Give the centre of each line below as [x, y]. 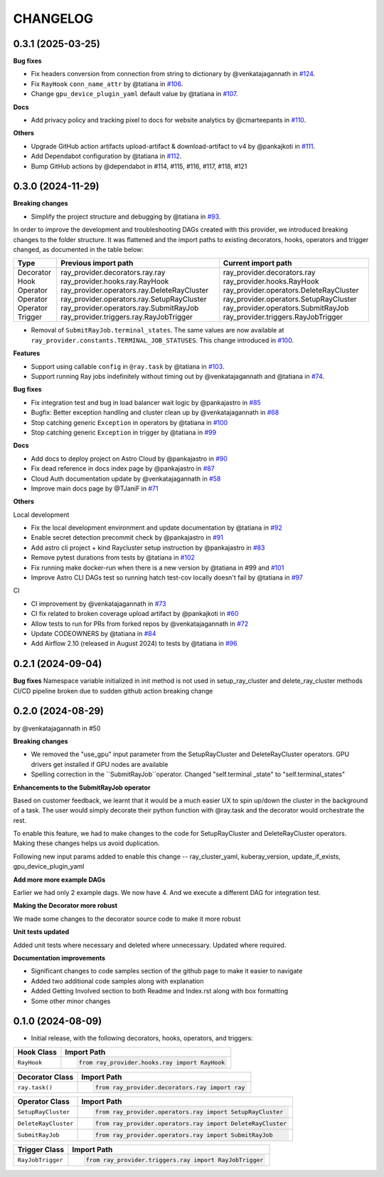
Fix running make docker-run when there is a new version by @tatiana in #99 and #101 [158, 567]
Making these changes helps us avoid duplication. [86, 843]
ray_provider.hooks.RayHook [271, 281]
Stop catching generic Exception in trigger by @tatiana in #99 [124, 432]
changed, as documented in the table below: [78, 250]
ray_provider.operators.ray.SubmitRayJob [130, 308]
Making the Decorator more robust [65, 906]
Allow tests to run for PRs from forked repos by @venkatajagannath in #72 [140, 624]
